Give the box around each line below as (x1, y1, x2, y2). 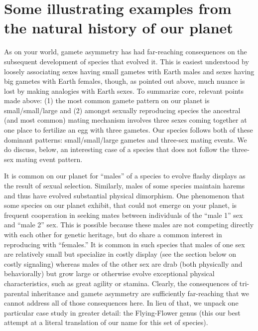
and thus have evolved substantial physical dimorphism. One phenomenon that (4, 190, 245, 200)
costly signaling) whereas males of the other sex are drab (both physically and (4, 258, 243, 269)
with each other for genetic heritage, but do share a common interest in (4, 229, 222, 239)
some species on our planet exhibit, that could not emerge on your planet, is (4, 200, 237, 210)
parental (4, 288, 29, 298)
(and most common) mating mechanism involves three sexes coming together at (4, 115, 247, 125)
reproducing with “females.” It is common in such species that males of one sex (4, 239, 245, 249)
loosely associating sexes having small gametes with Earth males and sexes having (4, 66, 255, 76)
